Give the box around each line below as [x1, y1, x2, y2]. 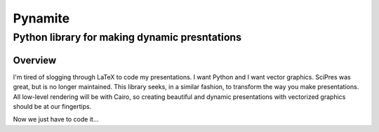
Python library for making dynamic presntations [13, 31, 242, 44]
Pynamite [13, 11, 70, 26]
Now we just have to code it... [13, 115, 99, 124]
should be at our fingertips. [13, 102, 92, 110]
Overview [13, 54, 57, 66]
